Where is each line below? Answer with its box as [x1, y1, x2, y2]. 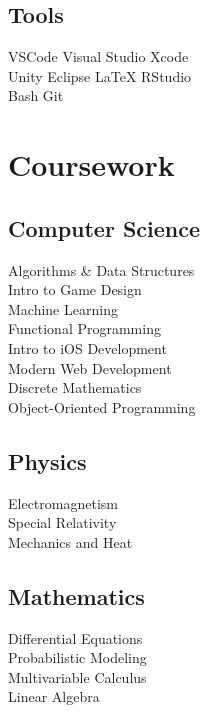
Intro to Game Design [8, 279, 142, 300]
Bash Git [8, 85, 64, 106]
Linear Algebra [8, 686, 100, 707]
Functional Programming [8, 318, 161, 339]
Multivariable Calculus [8, 666, 147, 687]
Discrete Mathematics [8, 377, 142, 398]
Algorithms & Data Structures [8, 259, 195, 280]
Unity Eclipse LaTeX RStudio [8, 65, 192, 86]
